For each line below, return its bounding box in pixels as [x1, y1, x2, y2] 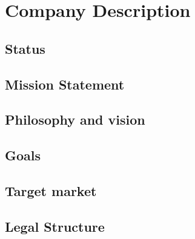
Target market [5, 181, 97, 200]
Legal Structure [5, 217, 105, 235]
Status [5, 39, 45, 57]
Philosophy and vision [5, 110, 145, 129]
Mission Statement [5, 74, 125, 93]
